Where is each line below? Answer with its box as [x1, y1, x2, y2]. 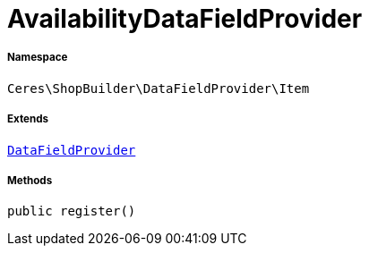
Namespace [7, 51, 68, 64]
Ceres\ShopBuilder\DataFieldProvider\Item [7, 80, 310, 96]
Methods [7, 173, 53, 187]
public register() [7, 204, 136, 219]
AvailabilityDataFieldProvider [7, 4, 363, 34]
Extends [7, 113, 49, 126]
